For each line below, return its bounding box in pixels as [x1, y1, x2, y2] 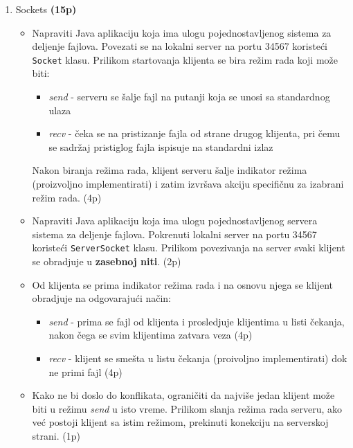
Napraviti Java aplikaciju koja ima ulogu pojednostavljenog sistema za [32, 25, 332, 39]
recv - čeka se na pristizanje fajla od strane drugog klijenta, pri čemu [48, 126, 341, 141]
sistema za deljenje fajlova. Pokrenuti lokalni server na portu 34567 [32, 226, 317, 241]
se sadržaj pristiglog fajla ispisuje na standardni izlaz [48, 139, 273, 154]
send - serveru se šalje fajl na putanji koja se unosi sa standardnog [48, 89, 330, 104]
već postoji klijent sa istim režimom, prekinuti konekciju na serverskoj [32, 415, 329, 429]
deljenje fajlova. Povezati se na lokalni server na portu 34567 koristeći [32, 39, 328, 53]
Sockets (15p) [15, 2, 77, 16]
